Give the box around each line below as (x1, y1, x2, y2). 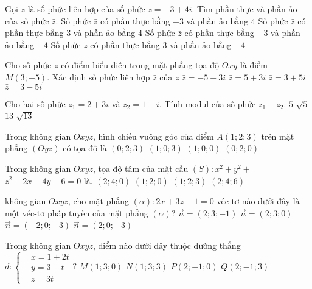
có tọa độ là (63, 141, 107, 154)
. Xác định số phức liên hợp (47, 70, 150, 83)
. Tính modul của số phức (159, 97, 256, 110)
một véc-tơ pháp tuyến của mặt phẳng (5, 206, 148, 219)
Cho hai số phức (5, 97, 66, 110)
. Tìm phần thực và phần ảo (192, 2, 297, 15)
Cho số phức (5, 59, 52, 71)
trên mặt (261, 129, 294, 142)
